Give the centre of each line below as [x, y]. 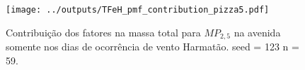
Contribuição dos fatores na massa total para [103, 32]
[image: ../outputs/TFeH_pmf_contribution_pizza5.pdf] [138, 10]
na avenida [257, 32]
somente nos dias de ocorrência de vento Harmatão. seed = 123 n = [152, 47]
